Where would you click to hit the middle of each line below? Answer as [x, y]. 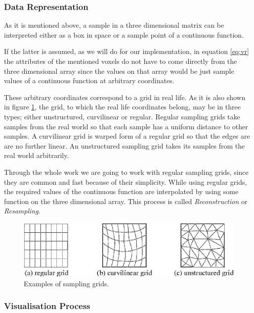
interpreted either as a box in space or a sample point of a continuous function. [124, 34]
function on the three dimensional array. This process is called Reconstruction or [126, 201]
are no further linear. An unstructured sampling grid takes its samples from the [125, 145]
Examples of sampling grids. [66, 283]
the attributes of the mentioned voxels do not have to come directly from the [121, 61]
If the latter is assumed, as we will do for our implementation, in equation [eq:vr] [127, 51]
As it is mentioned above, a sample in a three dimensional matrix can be [114, 25]
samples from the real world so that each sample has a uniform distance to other [126, 126]
